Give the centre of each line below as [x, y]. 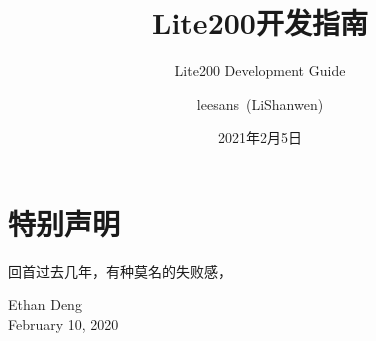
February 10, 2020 [63, 324]
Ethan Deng [45, 304]
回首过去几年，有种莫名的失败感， [120, 270]
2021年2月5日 [260, 137]
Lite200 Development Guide [260, 70]
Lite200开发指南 [260, 22]
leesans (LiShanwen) [260, 103]
